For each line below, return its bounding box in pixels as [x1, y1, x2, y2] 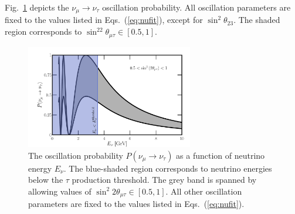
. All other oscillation [165, 185, 242, 197]
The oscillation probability [28, 149, 123, 161]
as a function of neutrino [176, 149, 265, 161]
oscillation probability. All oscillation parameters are [102, 1, 291, 13]
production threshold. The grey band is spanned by [72, 173, 257, 186]
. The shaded [233, 14, 280, 26]
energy [28, 162, 52, 174]
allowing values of [28, 185, 91, 197]
